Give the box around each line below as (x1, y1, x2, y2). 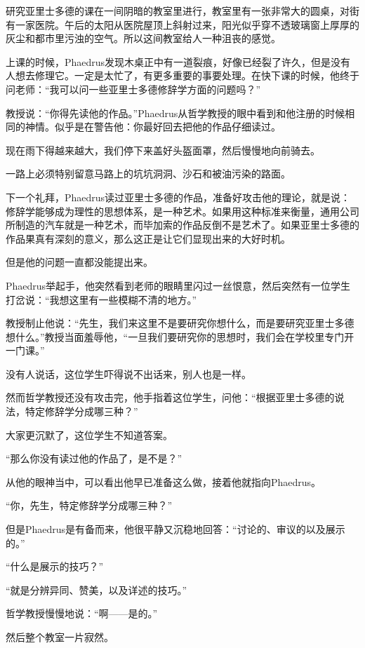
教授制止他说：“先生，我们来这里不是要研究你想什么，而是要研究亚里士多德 (6, 316, 354, 330)
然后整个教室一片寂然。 (6, 630, 114, 644)
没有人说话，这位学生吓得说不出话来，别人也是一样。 (6, 366, 251, 381)
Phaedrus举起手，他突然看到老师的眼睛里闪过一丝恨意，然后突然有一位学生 (6, 278, 351, 292)
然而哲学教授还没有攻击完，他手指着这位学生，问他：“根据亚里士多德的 (6, 390, 335, 405)
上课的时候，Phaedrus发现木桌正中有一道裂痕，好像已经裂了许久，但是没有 (6, 54, 351, 69)
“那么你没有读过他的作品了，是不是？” (6, 451, 182, 466)
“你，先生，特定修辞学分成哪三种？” (6, 498, 173, 513)
